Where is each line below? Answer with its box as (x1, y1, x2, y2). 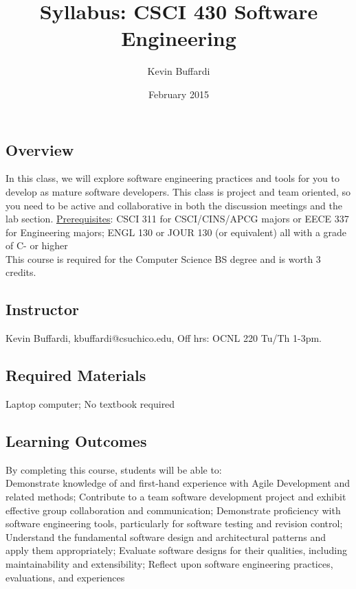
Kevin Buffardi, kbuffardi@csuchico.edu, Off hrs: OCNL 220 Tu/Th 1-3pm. (5, 331, 322, 345)
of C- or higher (5, 238, 68, 253)
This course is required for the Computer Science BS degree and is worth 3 (5, 251, 321, 266)
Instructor (5, 299, 80, 320)
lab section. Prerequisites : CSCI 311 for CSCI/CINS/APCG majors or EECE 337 (5, 211, 349, 226)
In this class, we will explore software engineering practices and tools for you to (5, 171, 340, 185)
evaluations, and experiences (5, 570, 125, 584)
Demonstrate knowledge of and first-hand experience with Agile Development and (5, 476, 351, 490)
